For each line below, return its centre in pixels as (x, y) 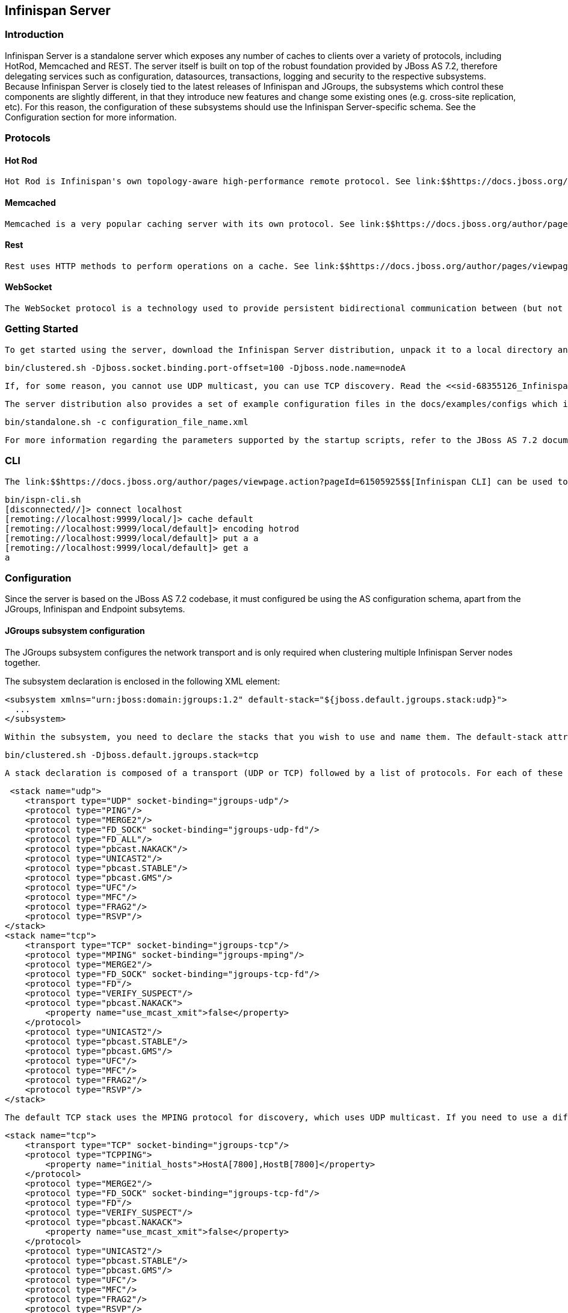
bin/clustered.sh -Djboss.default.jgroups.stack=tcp (132, 755)
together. (23, 662)
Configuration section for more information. (91, 117)
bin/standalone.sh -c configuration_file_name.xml (127, 422)
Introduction (34, 35)
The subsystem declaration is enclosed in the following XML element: (143, 681)
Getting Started (42, 329)
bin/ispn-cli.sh (43, 499)
